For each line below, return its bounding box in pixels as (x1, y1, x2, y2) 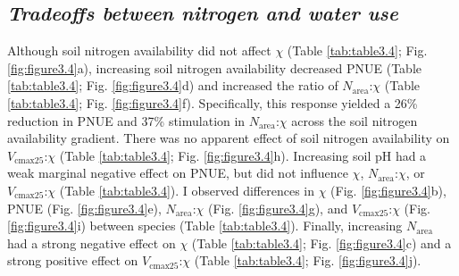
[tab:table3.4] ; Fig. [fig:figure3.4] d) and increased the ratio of (7, 76, 338, 95)
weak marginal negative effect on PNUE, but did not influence (7, 163, 348, 182)
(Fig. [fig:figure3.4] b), (330, 180, 446, 199)
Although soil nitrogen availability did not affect (7, 41, 271, 60)
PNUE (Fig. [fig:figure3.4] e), (7, 198, 162, 217)
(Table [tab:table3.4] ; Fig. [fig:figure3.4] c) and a (191, 233, 452, 252)
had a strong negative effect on (7, 233, 176, 252)
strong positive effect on (7, 251, 138, 270)
